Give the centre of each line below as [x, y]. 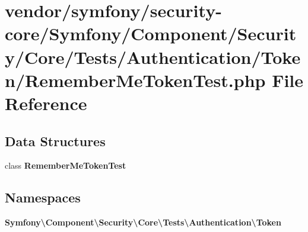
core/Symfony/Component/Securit [151, 33]
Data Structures [55, 141]
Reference [46, 103]
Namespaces [43, 197]
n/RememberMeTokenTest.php [135, 80]
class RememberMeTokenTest [66, 165]
